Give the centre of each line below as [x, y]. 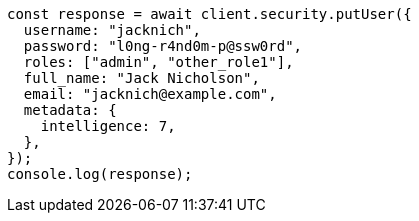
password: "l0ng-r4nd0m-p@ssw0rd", [163, 46]
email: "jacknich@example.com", [150, 94]
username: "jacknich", [112, 30]
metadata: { [70, 110]
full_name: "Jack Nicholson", [141, 78]
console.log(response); [100, 174]
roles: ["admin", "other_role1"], [158, 62]
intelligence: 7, [108, 126]
